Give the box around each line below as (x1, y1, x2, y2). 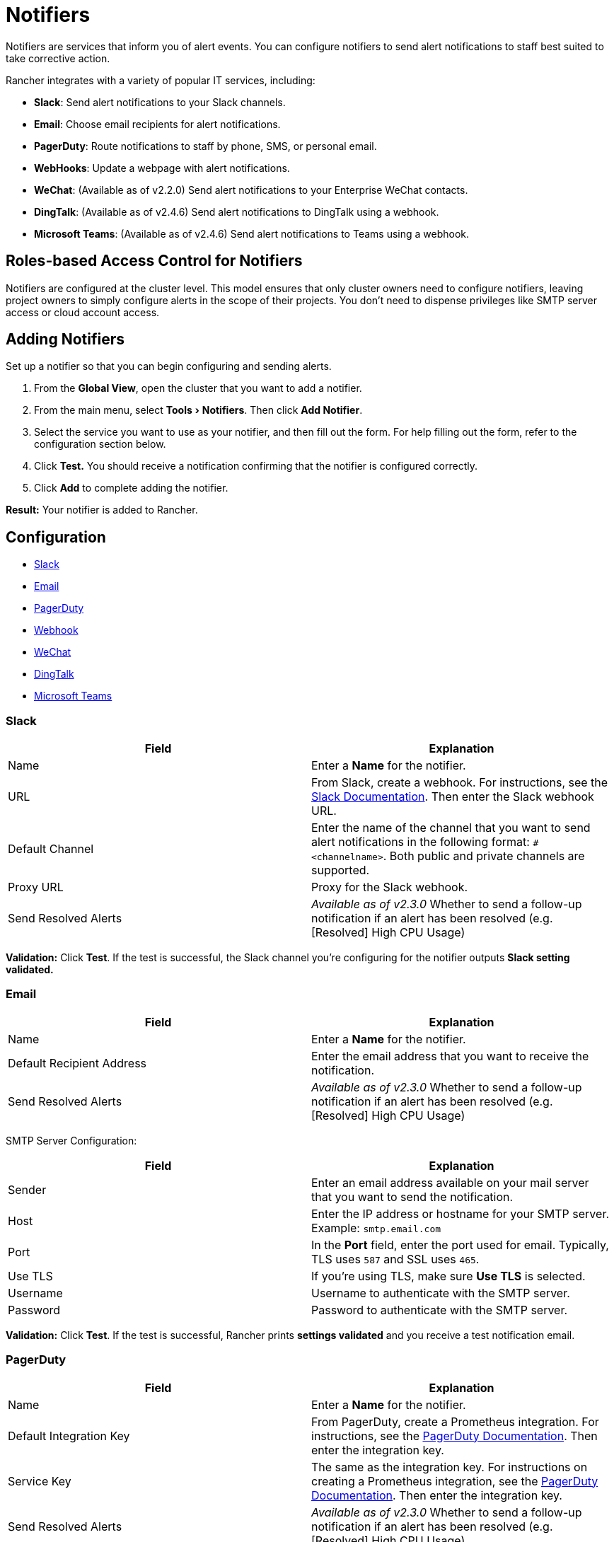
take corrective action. (6, 52, 110, 64)
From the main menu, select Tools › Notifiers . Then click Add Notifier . (34, 404, 363, 417)
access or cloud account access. (6, 306, 160, 318)
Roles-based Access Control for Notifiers (6, 252, 303, 270)
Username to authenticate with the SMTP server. (311, 1285, 570, 1300)
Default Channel (8, 842, 94, 857)
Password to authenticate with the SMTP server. (311, 1302, 568, 1317)
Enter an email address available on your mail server (311, 1175, 589, 1190)
